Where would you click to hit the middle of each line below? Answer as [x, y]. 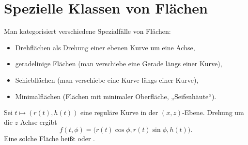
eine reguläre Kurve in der [119, 112]
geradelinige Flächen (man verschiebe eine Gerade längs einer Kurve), [119, 64]
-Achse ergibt [38, 122]
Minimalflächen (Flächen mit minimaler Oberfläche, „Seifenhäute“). [116, 96]
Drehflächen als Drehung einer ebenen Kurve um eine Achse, [105, 47]
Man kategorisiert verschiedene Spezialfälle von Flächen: [87, 31]
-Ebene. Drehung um [213, 112]
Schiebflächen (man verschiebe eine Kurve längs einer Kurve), [107, 80]
